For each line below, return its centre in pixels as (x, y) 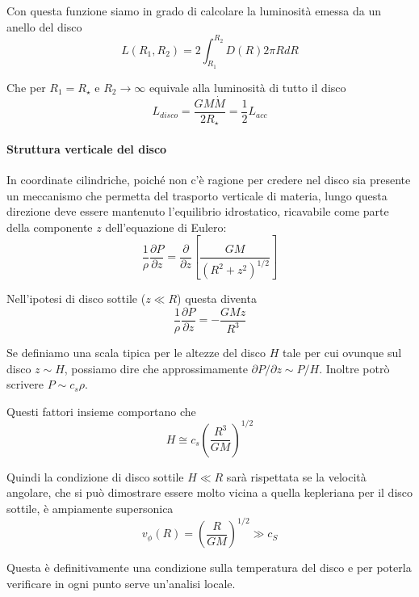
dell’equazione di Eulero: (166, 227)
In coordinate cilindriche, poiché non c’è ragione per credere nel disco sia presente (209, 180)
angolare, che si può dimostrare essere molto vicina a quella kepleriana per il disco (210, 492)
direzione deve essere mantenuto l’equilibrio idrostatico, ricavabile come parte (198, 211)
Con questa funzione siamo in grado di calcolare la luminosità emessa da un (194, 11)
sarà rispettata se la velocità (296, 476)
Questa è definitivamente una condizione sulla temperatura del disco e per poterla (209, 568)
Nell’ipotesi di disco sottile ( (76, 298)
